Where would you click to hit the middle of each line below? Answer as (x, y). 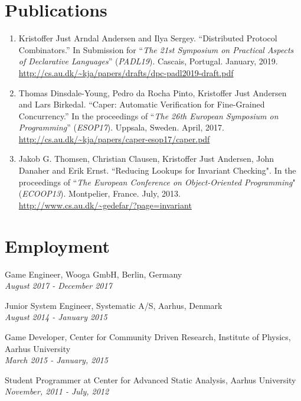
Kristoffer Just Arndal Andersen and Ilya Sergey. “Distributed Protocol (148, 38)
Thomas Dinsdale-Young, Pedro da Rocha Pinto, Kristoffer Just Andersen (153, 92)
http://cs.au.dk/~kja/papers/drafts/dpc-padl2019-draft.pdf (126, 72)
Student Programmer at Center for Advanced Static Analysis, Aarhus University (150, 379)
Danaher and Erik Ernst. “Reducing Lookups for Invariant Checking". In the (157, 170)
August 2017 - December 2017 (58, 286)
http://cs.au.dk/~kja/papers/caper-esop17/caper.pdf (114, 138)
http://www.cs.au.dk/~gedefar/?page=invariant (105, 205)
